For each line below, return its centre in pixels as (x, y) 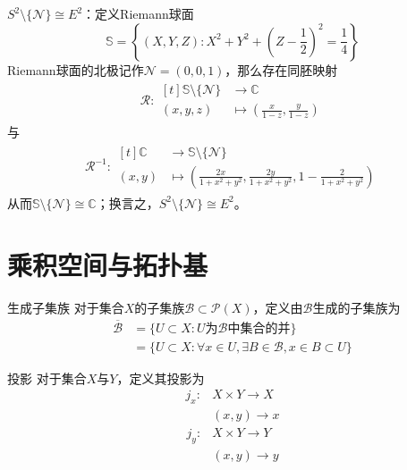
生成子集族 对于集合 (66, 307)
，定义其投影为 (161, 378)
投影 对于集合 (47, 378)
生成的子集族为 (356, 307)
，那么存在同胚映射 (281, 69)
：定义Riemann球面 (138, 13)
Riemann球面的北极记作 (76, 69)
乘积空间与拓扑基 (108, 264)
